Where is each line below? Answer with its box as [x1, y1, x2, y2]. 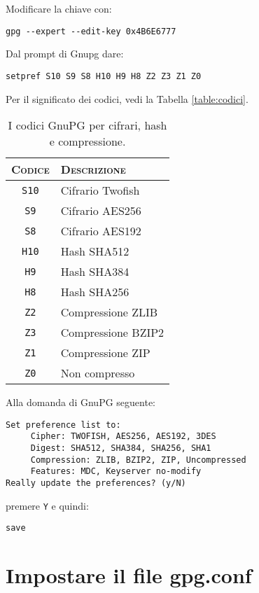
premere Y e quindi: [6, 498, 89, 512]
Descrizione [60, 161, 126, 178]
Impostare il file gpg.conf [6, 561, 252, 589]
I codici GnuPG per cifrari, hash [8, 117, 167, 134]
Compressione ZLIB [60, 304, 158, 321]
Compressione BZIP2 [60, 324, 164, 341]
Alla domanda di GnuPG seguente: [6, 395, 155, 410]
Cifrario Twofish [60, 182, 140, 199]
